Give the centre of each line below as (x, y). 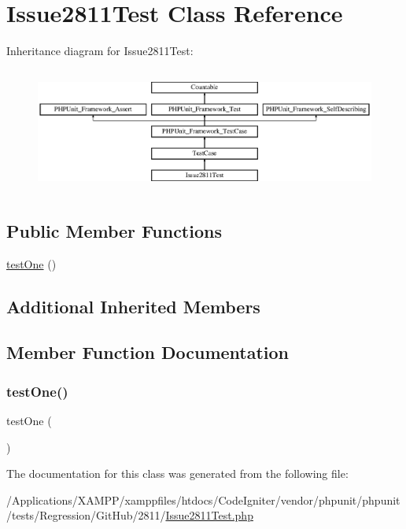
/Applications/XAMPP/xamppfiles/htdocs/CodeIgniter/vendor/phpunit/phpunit (203, 499)
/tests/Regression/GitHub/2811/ (86, 515)
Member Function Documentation (148, 352)
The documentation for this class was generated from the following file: (177, 474)
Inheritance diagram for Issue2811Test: (100, 51)
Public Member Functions (114, 230)
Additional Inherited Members (133, 306)
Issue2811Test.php (209, 515)
